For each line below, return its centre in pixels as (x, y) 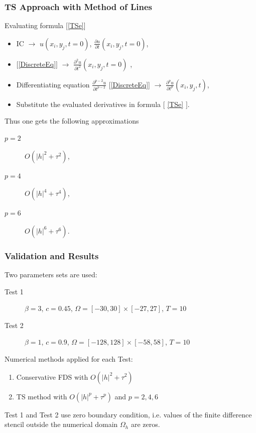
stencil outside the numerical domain (61, 424)
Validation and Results (52, 255)
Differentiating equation (53, 84)
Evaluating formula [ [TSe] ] (45, 25)
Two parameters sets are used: (51, 274)
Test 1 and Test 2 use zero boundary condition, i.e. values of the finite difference (128, 414)
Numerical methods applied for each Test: (69, 358)
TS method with (42, 396)
